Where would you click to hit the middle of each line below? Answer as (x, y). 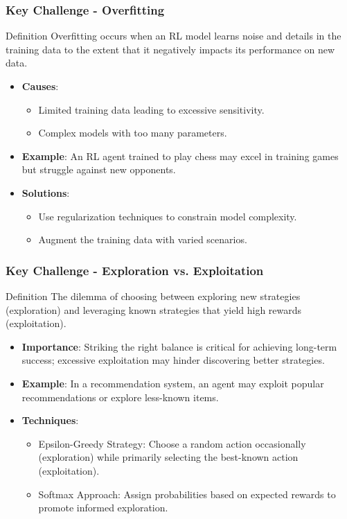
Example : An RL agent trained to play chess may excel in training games (180, 156)
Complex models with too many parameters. (133, 133)
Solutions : (46, 192)
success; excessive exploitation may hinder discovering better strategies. (173, 360)
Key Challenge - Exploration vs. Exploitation (135, 270)
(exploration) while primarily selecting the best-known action (168, 457)
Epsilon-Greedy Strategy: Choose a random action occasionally (172, 443)
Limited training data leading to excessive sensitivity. (151, 109)
